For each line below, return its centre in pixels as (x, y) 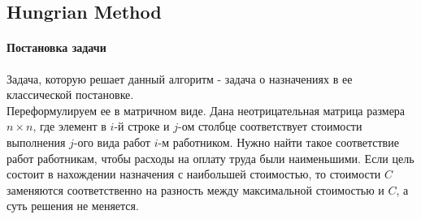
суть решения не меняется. (73, 206)
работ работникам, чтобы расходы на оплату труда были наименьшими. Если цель (210, 158)
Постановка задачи (56, 47)
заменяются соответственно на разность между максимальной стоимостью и (195, 189)
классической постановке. (70, 94)
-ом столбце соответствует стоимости (270, 126)
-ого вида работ (112, 142)
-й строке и (142, 126)
